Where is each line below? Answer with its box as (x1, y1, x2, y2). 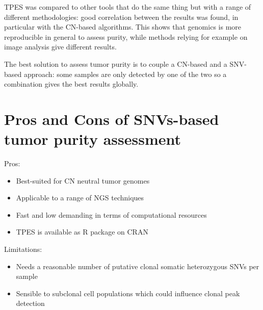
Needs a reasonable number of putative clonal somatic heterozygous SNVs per (16, 261, 259, 271)
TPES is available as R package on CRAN (16, 226, 148, 237)
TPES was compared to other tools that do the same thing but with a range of (4, 2, 251, 12)
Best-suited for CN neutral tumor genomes (16, 175, 150, 186)
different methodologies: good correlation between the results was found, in (4, 11, 239, 22)
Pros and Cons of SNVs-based (4, 108, 219, 129)
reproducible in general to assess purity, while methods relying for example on (4, 31, 248, 42)
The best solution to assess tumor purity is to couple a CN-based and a (4, 58, 227, 69)
